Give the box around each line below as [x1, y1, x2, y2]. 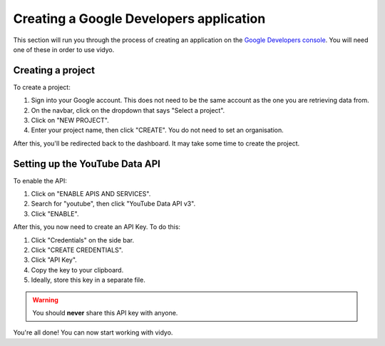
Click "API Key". [31, 255, 78, 264]
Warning [32, 295, 58, 304]
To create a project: [13, 83, 71, 91]
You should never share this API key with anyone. [32, 309, 178, 317]
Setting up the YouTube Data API [13, 158, 160, 170]
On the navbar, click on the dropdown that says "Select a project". [31, 106, 225, 114]
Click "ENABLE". [31, 209, 79, 218]
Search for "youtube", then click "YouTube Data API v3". [31, 200, 196, 208]
